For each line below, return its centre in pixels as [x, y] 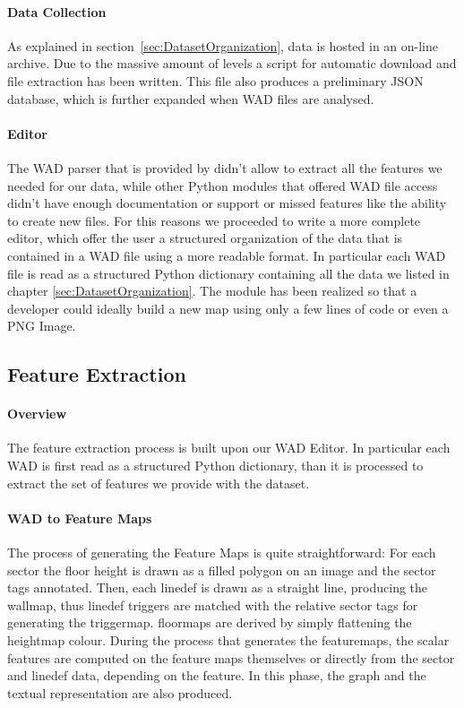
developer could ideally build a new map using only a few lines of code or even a [228, 308]
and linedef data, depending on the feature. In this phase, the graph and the [217, 675]
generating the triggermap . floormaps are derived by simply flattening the [210, 622]
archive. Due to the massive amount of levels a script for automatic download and [232, 63]
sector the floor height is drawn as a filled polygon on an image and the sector [222, 570]
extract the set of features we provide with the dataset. [159, 483]
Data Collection [57, 11]
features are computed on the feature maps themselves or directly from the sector [231, 657]
